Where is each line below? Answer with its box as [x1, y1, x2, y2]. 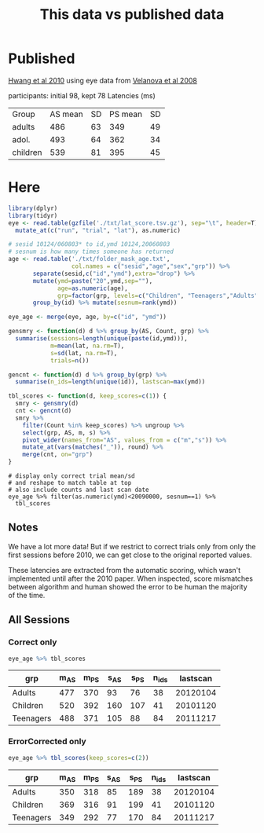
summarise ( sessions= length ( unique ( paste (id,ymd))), [15, 335, 189, 343]
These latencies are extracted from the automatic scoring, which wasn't [8, 565, 241, 574]
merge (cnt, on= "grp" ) [22, 450, 93, 459]
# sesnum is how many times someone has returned [8, 248, 174, 256]
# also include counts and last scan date [8, 486, 149, 494]
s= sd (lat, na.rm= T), [49, 349, 118, 357]
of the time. [8, 590, 46, 600]
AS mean [49, 108, 84, 119]
